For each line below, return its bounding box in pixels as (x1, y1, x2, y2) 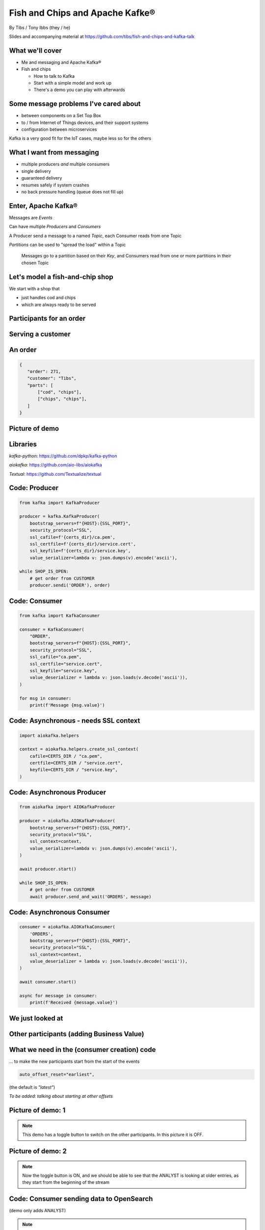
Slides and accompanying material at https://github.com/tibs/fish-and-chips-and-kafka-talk (9, 33, 195, 39)
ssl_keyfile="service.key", (29, 668, 98, 674)
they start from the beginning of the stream (22, 1179, 110, 1185)
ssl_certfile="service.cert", (29, 661, 103, 667)
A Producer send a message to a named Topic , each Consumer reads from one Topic (9, 233, 182, 239)
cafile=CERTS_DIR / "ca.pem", (29, 753, 103, 759)
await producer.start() (19, 866, 77, 872)
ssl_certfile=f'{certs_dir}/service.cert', (29, 541, 136, 547)
